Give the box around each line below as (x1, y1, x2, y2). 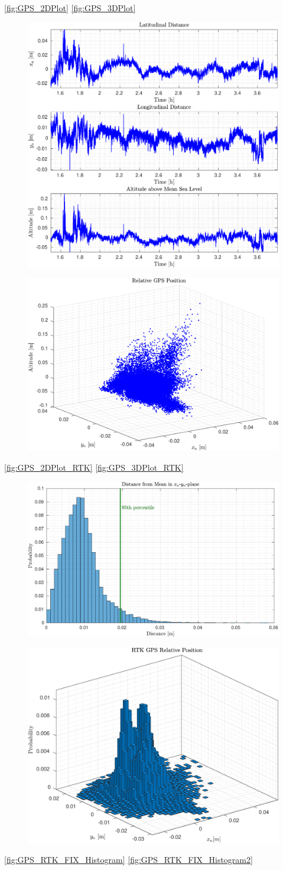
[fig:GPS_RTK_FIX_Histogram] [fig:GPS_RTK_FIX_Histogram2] (4, 853, 253, 866)
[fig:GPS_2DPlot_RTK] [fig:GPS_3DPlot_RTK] (4, 461, 184, 473)
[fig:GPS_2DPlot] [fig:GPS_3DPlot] (4, 2, 136, 14)
